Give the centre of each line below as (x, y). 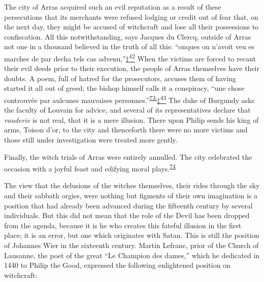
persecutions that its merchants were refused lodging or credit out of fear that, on (131, 16)
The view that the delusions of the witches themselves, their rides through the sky (132, 185)
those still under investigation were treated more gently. (91, 140)
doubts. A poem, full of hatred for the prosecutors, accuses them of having (120, 78)
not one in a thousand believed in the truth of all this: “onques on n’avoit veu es (129, 46)
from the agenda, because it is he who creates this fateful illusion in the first (123, 225)
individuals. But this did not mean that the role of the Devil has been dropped (127, 215)
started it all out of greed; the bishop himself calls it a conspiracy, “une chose (124, 88)
